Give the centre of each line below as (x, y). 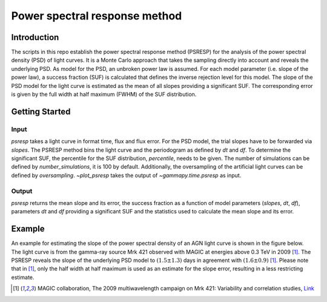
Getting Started (41, 111)
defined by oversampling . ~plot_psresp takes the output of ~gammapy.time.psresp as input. (126, 175)
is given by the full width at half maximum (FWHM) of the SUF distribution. (104, 95)
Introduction (35, 37)
